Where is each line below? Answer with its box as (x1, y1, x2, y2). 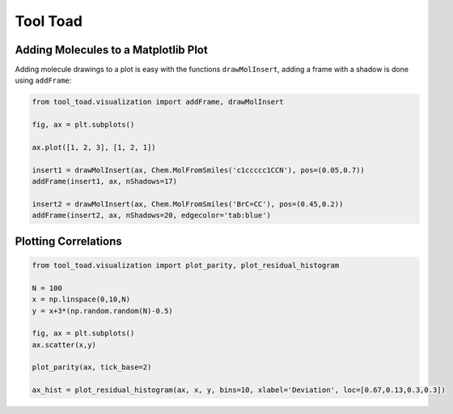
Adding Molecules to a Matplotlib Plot (15, 43, 208, 57)
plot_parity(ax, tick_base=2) (32, 363, 152, 372)
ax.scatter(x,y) (32, 340, 97, 349)
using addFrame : (15, 75, 72, 85)
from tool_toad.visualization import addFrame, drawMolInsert (32, 97, 284, 107)
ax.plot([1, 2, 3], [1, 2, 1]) (32, 143, 157, 152)
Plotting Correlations (15, 234, 122, 248)
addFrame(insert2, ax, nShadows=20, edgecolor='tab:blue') (32, 211, 271, 220)
